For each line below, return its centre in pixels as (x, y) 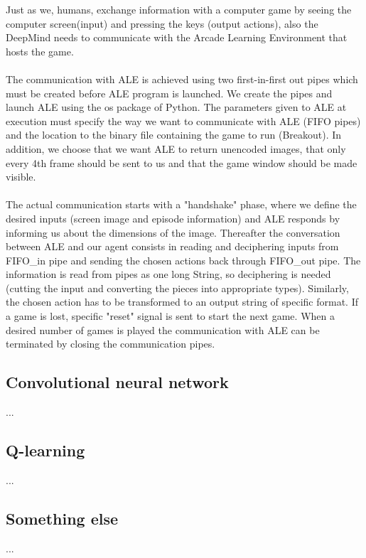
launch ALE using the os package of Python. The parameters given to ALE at (176, 107)
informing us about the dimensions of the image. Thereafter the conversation (173, 232)
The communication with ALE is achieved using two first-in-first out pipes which (182, 79)
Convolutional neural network (117, 382)
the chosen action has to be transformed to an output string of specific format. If (182, 302)
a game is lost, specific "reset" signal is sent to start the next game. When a (170, 316)
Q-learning (45, 450)
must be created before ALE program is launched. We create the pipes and (169, 93)
